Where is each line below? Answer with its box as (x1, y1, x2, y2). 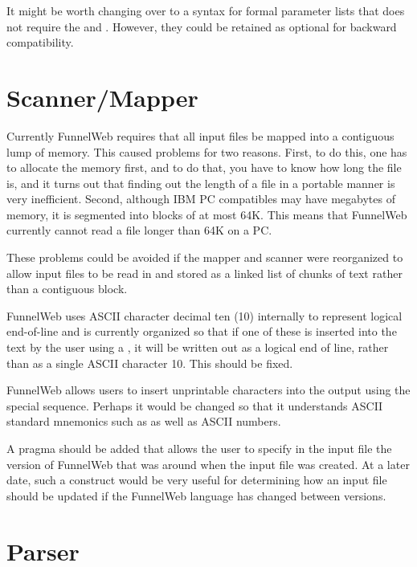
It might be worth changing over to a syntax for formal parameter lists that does (6, 2, 405, 18)
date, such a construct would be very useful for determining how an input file (6, 471, 387, 488)
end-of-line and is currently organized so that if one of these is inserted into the (6, 323, 397, 340)
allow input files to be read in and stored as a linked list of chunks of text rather (6, 264, 403, 281)
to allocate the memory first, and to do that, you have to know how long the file (6, 159, 402, 176)
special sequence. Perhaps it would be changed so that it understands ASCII (6, 397, 383, 414)
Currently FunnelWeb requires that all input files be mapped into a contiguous (6, 127, 395, 144)
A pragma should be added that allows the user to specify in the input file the (6, 440, 392, 456)
